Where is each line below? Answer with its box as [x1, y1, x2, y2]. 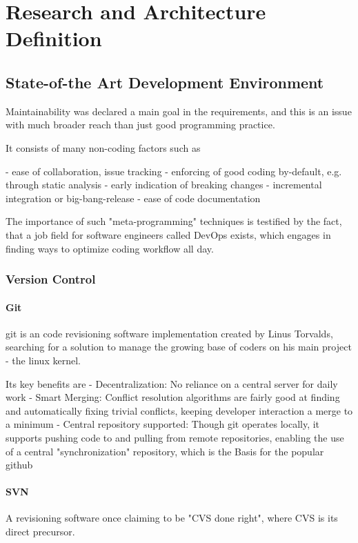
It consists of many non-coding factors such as [6, 140, 201, 155]
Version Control [6, 270, 96, 288]
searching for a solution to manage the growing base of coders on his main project [6, 339, 352, 354]
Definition [6, 24, 102, 52]
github [6, 457, 33, 472]
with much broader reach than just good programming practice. [6, 117, 275, 132]
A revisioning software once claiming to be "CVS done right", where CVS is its [6, 511, 338, 525]
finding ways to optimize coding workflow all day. [6, 241, 214, 255]
